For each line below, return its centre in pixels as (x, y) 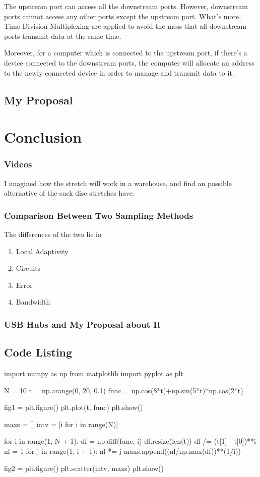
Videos (18, 164)
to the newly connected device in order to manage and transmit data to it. (119, 72)
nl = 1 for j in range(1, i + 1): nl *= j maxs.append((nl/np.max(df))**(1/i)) (123, 451)
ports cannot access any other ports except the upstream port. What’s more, (123, 16)
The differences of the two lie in (53, 234)
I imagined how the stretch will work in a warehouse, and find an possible (118, 183)
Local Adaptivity (42, 251)
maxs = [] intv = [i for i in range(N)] (61, 424)
